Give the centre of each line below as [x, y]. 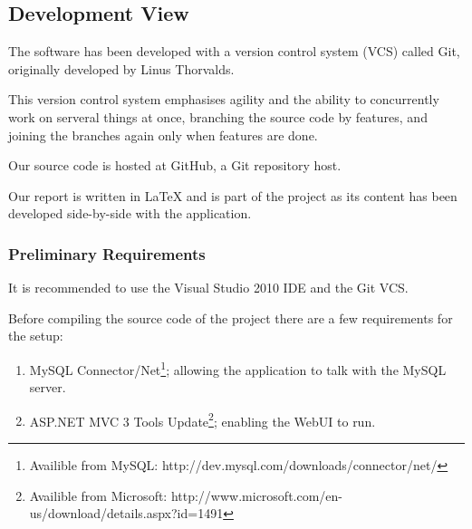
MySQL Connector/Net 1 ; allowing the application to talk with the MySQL [238, 368]
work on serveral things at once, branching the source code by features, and [218, 116]
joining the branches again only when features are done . [163, 135]
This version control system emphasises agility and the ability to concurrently [224, 99]
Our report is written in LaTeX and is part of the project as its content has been [233, 195]
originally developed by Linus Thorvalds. [121, 68]
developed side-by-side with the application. [130, 213]
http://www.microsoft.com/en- [257, 495]
